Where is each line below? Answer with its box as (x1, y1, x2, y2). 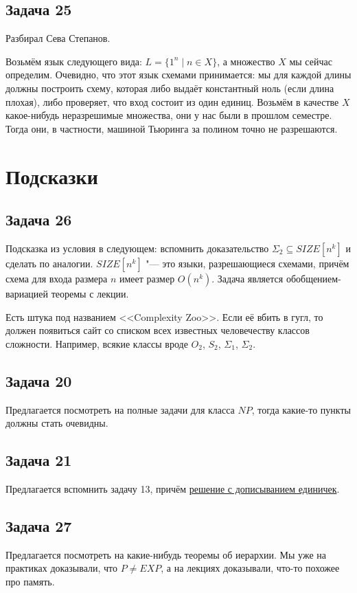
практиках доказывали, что (5, 561, 118, 575)
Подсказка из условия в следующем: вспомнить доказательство (5, 240, 269, 255)
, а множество (217, 54, 275, 68)
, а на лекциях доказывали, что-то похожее (161, 561, 340, 575)
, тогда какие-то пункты (251, 402, 351, 416)
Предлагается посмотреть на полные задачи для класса (5, 402, 235, 416)
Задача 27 (5, 515, 72, 536)
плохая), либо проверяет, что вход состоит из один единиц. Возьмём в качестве (5, 94, 339, 109)
